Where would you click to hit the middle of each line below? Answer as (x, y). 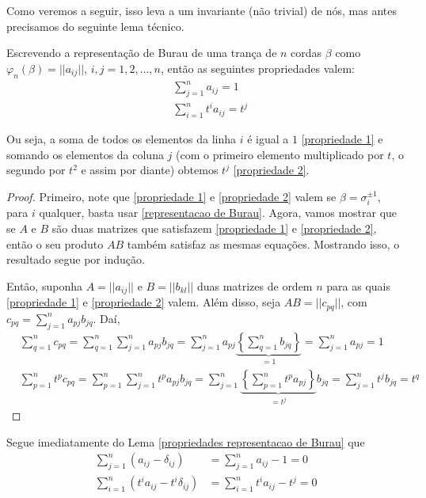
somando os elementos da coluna (85, 154)
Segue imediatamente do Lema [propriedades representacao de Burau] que (186, 441)
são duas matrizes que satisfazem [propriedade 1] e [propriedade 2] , (214, 228)
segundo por (36, 170)
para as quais (358, 285)
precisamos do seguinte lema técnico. (95, 26)
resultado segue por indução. (76, 259)
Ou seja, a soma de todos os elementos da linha (122, 139)
